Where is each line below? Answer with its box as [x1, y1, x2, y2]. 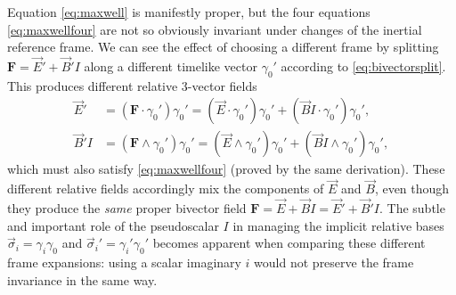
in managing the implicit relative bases [232, 216, 444, 234]
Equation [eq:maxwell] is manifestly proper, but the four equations [7, 3, 370, 20]
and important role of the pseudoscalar [7, 216, 219, 234]
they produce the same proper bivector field [7, 199, 247, 217]
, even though [374, 179, 450, 198]
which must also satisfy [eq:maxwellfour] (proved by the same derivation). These [7, 160, 445, 178]
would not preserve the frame [254, 253, 414, 272]
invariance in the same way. [7, 270, 158, 289]
